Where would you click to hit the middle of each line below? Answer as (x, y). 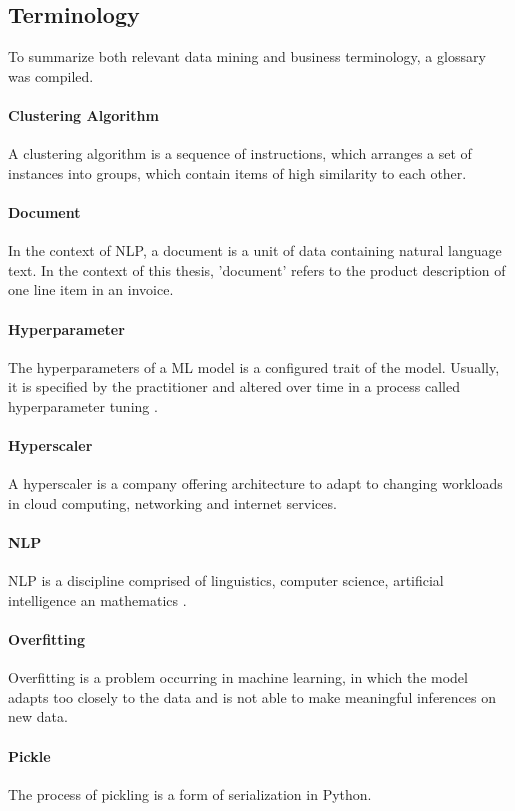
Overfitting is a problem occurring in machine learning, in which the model (238, 677)
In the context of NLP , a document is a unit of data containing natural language (255, 250)
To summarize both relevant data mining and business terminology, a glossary (247, 56)
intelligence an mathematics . (97, 599)
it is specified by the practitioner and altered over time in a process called (234, 386)
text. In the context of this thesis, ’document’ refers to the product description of (257, 269)
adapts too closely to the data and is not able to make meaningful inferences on (252, 696)
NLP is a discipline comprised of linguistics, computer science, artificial (226, 580)
